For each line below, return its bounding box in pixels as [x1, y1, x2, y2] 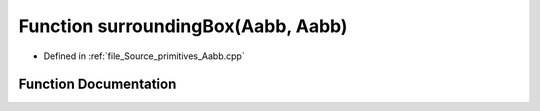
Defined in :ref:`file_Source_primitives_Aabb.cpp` [43, 50, 245, 62]
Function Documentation [18, 76, 177, 93]
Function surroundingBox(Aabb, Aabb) [18, 15, 348, 37]
